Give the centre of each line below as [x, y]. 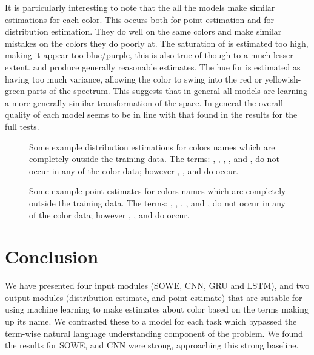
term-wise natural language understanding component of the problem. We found [154, 333]
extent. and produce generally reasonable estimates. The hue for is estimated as [153, 66]
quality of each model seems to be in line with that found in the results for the [151, 114]
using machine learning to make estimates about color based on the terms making [157, 309]
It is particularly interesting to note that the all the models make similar [140, 7]
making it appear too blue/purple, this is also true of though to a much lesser [149, 55]
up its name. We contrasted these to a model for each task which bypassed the [151, 321]
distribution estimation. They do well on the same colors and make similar [143, 31]
